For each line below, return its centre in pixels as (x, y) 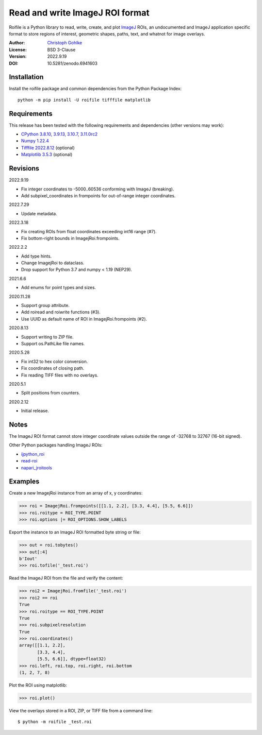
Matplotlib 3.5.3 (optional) (47, 154)
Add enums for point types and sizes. (58, 288)
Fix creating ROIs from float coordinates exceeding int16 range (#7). (89, 231)
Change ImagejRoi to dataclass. (53, 263)
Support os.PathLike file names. (53, 343)
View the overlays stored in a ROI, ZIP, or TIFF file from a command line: (81, 711)
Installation (26, 77)
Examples (24, 482)
